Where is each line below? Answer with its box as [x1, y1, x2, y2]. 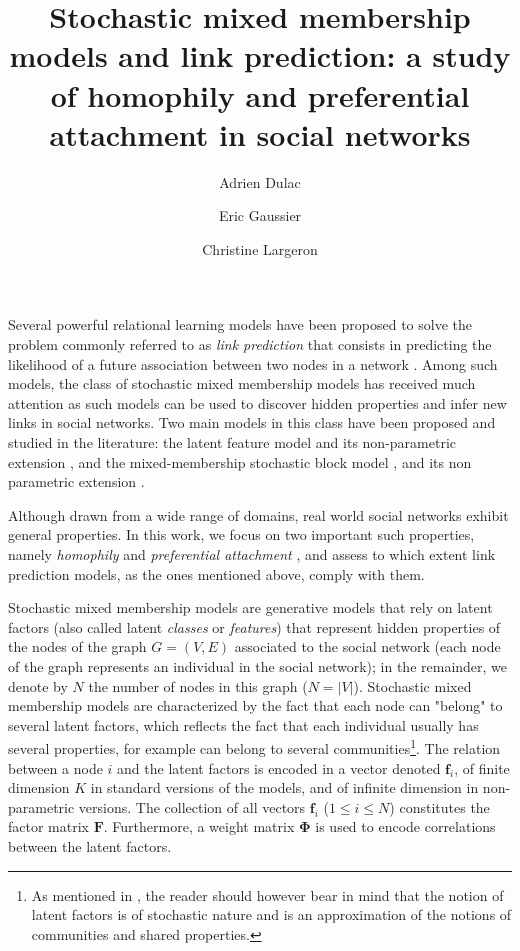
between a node [8, 757, 103, 778]
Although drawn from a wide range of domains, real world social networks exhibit [8, 504, 509, 525]
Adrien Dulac [219, 171, 301, 192]
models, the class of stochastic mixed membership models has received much [8, 373, 476, 394]
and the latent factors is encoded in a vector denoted [117, 757, 441, 778]
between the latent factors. [8, 835, 172, 856]
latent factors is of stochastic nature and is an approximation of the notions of [31, 904, 512, 925]
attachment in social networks [49, 113, 471, 154]
